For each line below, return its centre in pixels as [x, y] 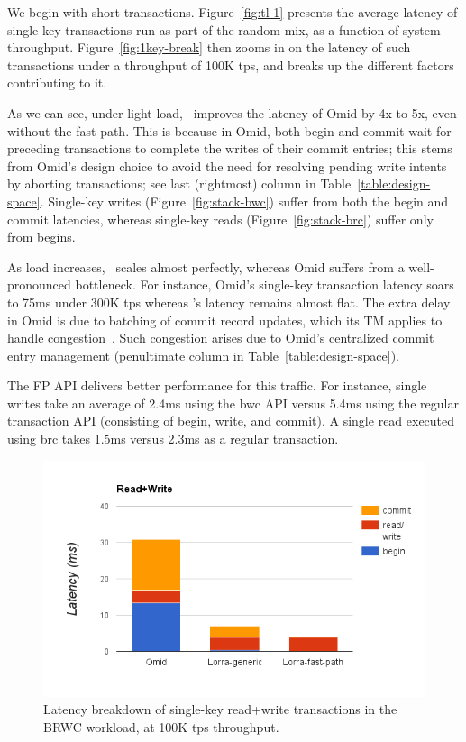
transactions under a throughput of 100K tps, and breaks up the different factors [231, 64]
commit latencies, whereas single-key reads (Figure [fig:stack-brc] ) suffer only [220, 219]
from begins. [41, 237]
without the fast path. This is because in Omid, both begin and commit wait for [229, 130]
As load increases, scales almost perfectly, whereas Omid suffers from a [206, 266]
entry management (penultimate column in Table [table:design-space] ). [203, 355]
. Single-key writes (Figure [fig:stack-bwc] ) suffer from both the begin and [244, 201]
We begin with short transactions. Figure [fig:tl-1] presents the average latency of [233, 12]
